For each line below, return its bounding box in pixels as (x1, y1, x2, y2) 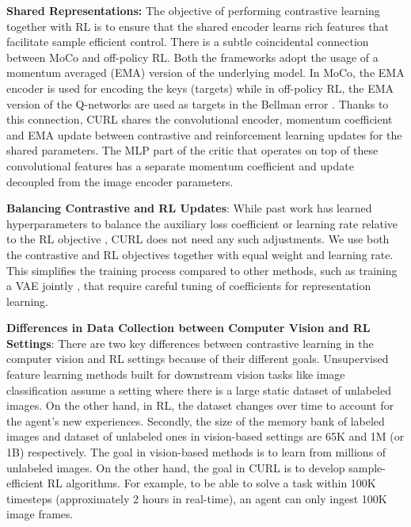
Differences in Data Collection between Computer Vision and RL (6, 319, 371, 336)
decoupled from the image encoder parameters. (6, 173, 234, 189)
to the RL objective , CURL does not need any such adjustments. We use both (6, 231, 390, 247)
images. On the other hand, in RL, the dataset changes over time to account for (6, 397, 394, 414)
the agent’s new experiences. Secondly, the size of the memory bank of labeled (6, 412, 385, 429)
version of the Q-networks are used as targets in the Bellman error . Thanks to (6, 95, 389, 112)
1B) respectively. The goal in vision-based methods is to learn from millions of (6, 444, 386, 460)
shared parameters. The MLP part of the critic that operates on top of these (6, 142, 379, 158)
